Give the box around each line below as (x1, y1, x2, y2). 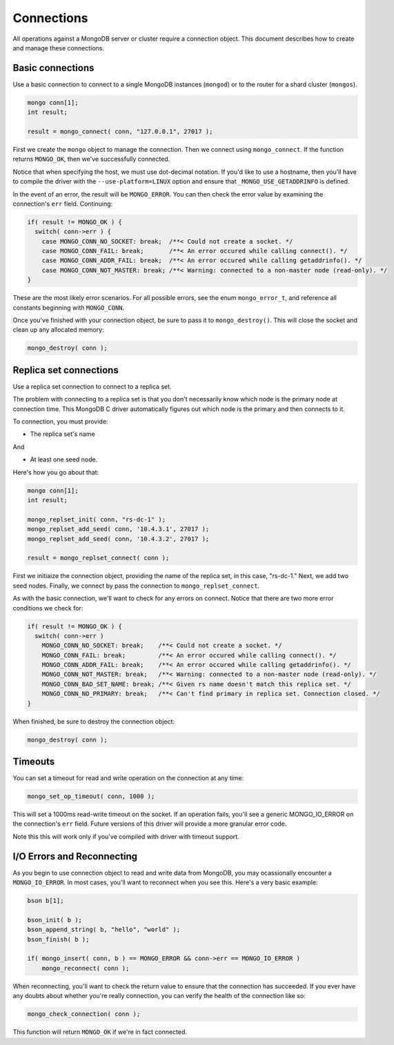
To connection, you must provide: (12, 417, 108, 426)
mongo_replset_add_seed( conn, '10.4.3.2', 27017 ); (27, 535, 210, 543)
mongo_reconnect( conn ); (41, 964, 130, 972)
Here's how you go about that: (12, 468, 99, 476)
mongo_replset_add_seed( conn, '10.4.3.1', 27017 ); (27, 525, 210, 533)
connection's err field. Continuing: (12, 199, 113, 208)
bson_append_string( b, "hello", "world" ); (27, 926, 181, 934)
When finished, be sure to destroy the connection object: (12, 717, 175, 726)
